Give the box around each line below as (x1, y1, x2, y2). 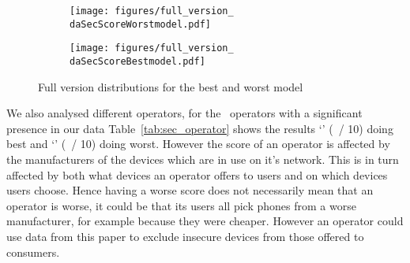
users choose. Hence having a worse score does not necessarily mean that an (6, 182, 374, 198)
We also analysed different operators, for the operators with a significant (6, 105, 363, 121)
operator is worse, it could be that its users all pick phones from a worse (6, 197, 356, 213)
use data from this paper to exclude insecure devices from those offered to (6, 228, 364, 244)
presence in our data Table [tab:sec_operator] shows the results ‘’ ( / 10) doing (6, 120, 393, 136)
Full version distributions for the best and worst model (38, 78, 303, 94)
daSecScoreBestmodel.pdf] (70, 55, 205, 67)
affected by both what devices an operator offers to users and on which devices (6, 166, 388, 183)
